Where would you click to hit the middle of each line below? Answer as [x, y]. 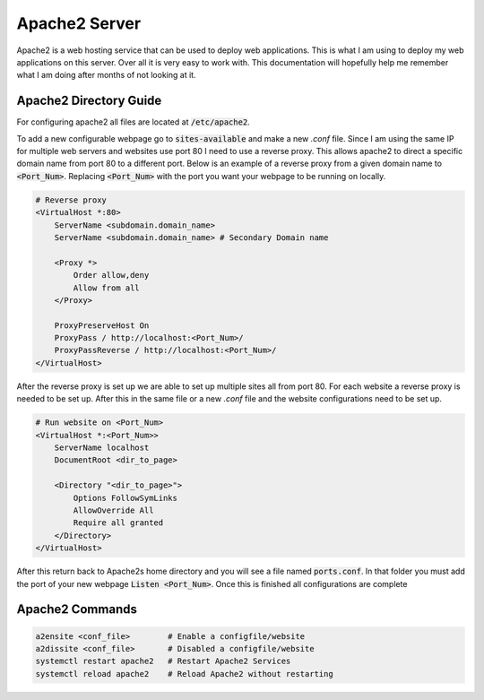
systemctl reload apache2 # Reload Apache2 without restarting [184, 674]
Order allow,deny [111, 275]
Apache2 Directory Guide [89, 101]
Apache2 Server [79, 23]
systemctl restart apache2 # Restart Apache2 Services [163, 661]
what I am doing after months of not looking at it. [106, 75]
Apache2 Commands [77, 609]
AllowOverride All [113, 510]
